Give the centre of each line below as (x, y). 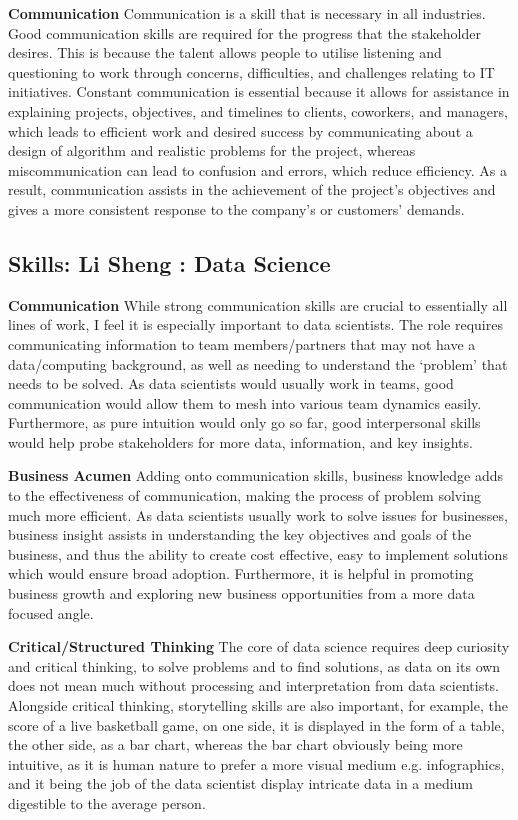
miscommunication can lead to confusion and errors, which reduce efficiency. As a (257, 169)
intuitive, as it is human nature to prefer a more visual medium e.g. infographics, (256, 763)
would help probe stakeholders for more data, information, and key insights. (240, 441)
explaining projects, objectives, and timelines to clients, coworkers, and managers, (258, 110)
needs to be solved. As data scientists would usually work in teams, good (231, 383)
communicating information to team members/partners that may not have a (242, 343)
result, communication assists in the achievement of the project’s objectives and (252, 189)
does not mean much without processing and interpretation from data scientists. (254, 685)
